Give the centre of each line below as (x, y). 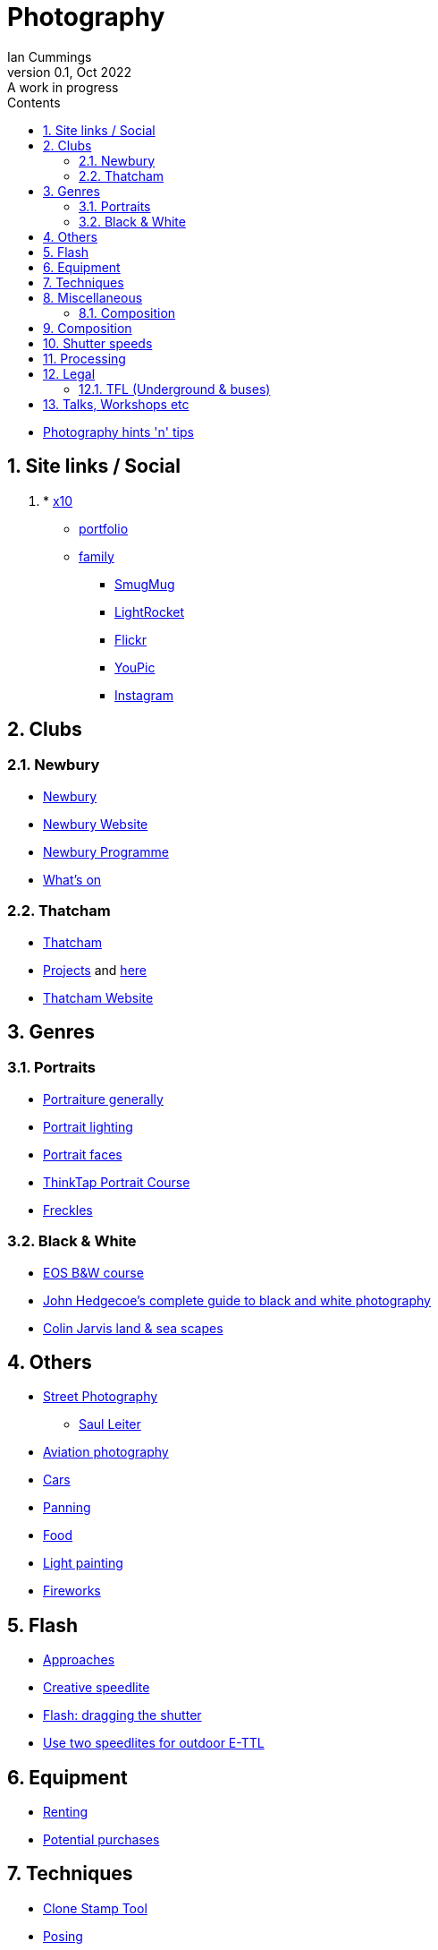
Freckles (68, 1210)
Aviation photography (106, 1452)
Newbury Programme (106, 851)
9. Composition (88, 328)
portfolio (104, 528)
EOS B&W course (93, 1272)
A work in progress (63, 87)
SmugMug (145, 584)
